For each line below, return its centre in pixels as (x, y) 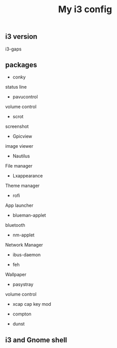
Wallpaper (16, 275)
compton (22, 314)
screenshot (17, 126)
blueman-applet (29, 216)
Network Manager (24, 245)
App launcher (19, 205)
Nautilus (21, 156)
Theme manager (23, 186)
